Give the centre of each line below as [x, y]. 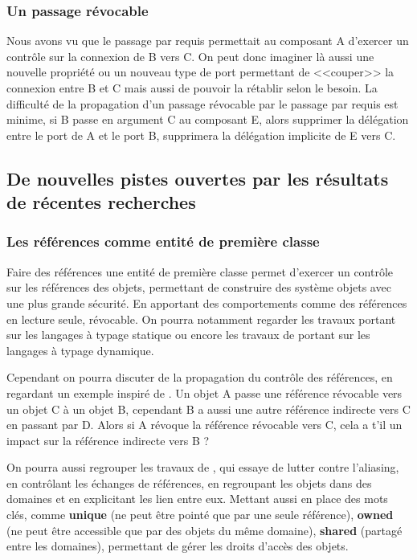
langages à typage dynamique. [80, 350]
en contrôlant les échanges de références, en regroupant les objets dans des [189, 482]
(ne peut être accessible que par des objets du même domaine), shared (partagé [204, 530]
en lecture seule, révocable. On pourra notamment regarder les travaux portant [201, 319]
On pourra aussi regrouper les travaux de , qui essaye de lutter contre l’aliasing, [203, 467]
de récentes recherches [101, 202]
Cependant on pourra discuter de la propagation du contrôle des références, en [200, 377]
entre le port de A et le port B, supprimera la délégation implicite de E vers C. [201, 135]
